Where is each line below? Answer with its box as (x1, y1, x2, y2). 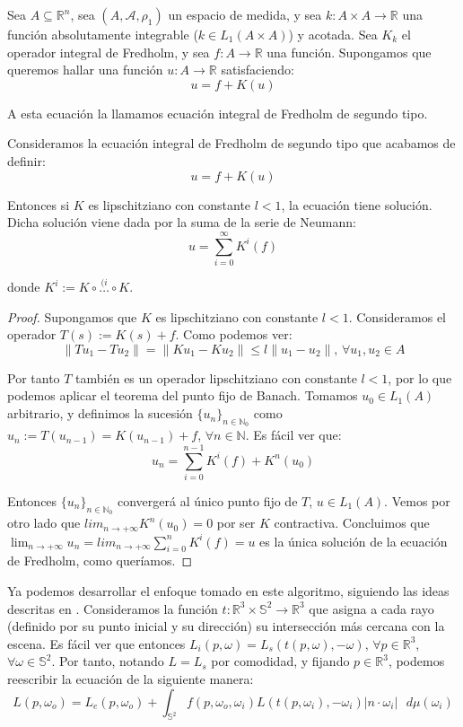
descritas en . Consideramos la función (7, 599, 218, 618)
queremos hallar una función (7, 60, 163, 79)
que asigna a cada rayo (309, 599, 434, 618)
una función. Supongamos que (266, 42, 432, 61)
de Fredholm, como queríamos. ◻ (7, 551, 193, 570)
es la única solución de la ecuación (259, 531, 448, 550)
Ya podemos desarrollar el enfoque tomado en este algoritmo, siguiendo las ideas (7, 582, 450, 600)
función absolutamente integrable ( (7, 25, 198, 43)
